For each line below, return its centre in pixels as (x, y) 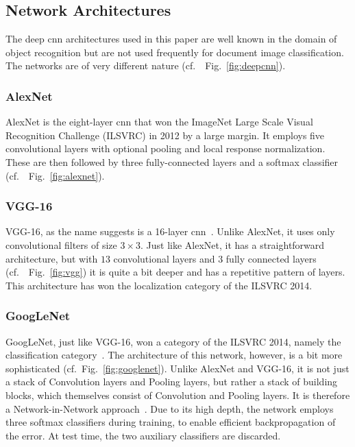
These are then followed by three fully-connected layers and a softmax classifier (172, 161)
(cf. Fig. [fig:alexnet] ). (55, 175)
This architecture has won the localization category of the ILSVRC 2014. (159, 285)
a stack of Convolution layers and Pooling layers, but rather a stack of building (172, 382)
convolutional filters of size (61, 244)
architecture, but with (52, 258)
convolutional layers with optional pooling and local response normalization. (166, 148)
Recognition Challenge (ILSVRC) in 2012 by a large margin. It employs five (165, 135)
